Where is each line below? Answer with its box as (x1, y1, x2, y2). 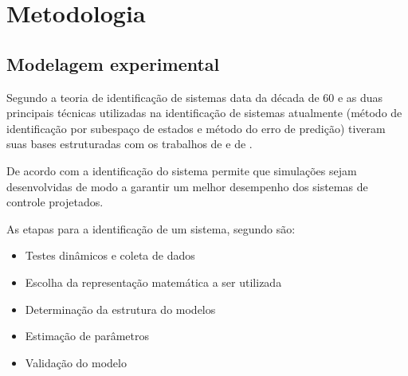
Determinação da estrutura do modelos (25, 300, 216, 317)
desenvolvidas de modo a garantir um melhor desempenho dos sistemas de (6, 178, 368, 194)
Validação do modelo (25, 354, 127, 370)
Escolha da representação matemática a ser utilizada (25, 273, 282, 290)
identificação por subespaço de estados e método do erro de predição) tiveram (6, 119, 386, 136)
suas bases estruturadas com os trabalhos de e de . (6, 135, 253, 152)
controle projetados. (6, 194, 104, 210)
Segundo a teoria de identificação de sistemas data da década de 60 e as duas (6, 88, 383, 105)
